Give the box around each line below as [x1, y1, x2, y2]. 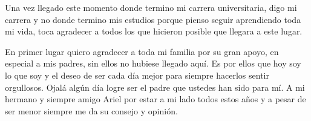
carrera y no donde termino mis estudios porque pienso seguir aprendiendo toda [5, 13, 301, 25]
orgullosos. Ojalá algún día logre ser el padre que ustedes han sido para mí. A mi [5, 80, 305, 93]
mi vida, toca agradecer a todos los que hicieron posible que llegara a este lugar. [5, 25, 303, 38]
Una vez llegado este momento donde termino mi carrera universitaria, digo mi [5, 1, 297, 13]
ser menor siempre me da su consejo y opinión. [5, 104, 178, 117]
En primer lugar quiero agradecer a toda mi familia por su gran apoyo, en [5, 45, 279, 57]
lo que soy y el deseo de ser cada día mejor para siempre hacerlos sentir [5, 68, 269, 81]
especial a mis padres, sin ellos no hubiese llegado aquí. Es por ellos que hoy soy [5, 57, 301, 70]
